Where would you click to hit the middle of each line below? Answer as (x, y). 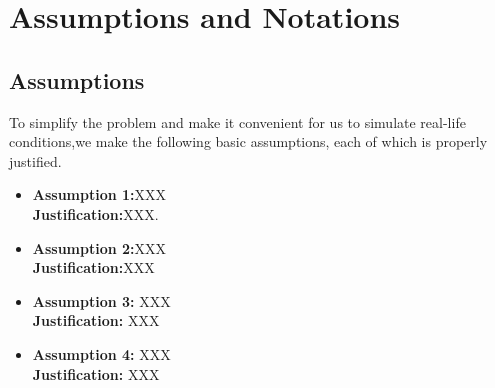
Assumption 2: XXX (99, 247)
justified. (35, 160)
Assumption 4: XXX (101, 353)
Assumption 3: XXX (101, 300)
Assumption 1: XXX (99, 194)
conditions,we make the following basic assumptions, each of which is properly (248, 141)
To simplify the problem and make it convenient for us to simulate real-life (237, 121)
